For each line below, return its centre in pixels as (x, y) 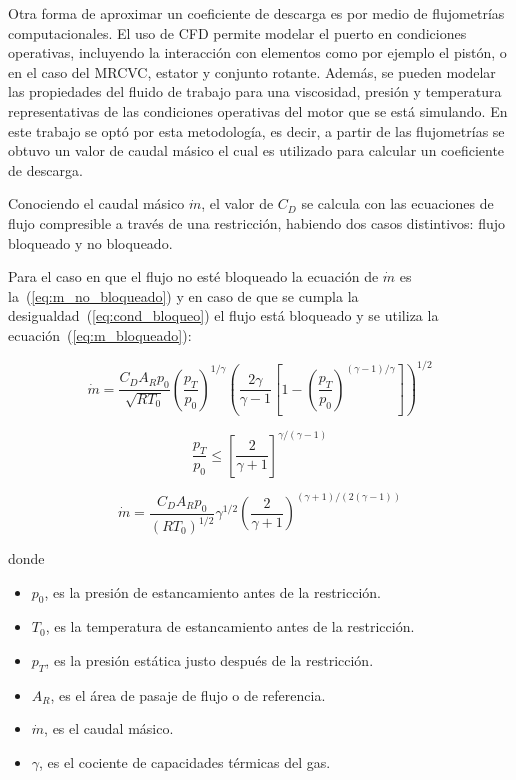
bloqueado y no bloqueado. (90, 242)
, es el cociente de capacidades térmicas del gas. (185, 761)
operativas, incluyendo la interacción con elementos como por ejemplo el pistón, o (257, 52)
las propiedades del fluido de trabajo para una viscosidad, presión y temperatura (255, 91)
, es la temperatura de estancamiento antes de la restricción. (230, 626)
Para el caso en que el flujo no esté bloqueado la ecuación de (193, 276)
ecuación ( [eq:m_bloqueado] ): (100, 334)
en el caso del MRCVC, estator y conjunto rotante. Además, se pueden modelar (252, 71)
